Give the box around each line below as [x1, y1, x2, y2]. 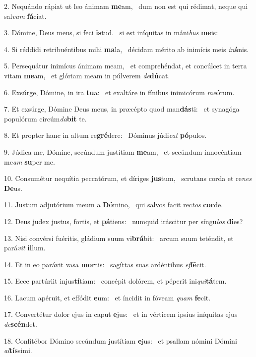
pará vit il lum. [4, 242, 46, 253]
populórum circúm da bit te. [4, 113, 87, 123]
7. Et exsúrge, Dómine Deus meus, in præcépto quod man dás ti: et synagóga [4, 104, 240, 114]
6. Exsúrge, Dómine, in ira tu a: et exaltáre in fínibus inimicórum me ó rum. [4, 87, 235, 97]
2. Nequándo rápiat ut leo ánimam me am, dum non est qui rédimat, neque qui [4, 1, 248, 11]
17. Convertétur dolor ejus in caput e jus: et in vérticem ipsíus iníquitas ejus [4, 309, 238, 319]
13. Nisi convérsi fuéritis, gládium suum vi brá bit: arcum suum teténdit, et [4, 233, 234, 243]
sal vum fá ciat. [4, 10, 47, 21]
